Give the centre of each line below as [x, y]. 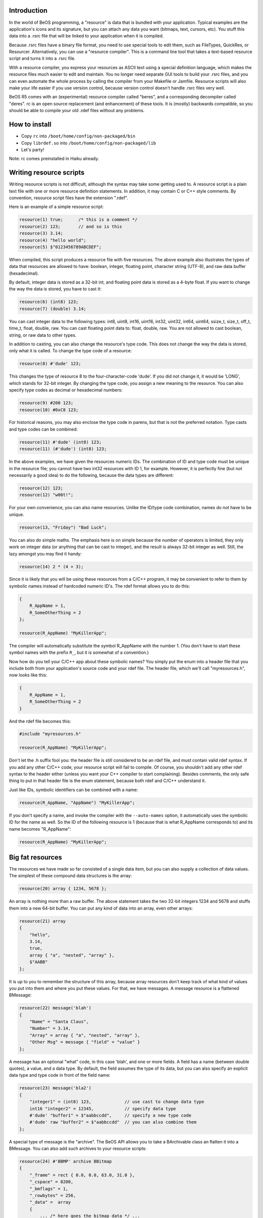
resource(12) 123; [41, 488]
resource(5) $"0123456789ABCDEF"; [60, 247]
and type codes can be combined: [43, 429]
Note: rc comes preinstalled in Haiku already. [54, 159]
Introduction [28, 10]
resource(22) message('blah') [55, 1008]
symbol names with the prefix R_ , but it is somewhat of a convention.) [79, 652]
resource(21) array [42, 921]
